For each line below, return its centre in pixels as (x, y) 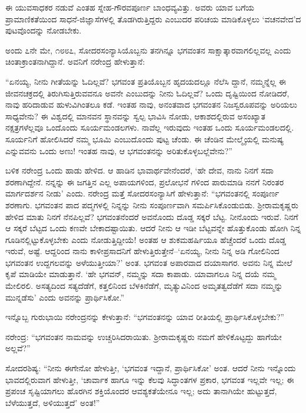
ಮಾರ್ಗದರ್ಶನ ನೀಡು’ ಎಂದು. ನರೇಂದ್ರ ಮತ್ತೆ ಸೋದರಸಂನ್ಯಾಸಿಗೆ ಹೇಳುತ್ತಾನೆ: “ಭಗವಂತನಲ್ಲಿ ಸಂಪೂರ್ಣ (142, 193)
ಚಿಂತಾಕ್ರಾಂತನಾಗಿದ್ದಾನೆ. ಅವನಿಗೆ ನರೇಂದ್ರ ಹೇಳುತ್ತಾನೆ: (75, 61)
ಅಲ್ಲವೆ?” (18, 348)
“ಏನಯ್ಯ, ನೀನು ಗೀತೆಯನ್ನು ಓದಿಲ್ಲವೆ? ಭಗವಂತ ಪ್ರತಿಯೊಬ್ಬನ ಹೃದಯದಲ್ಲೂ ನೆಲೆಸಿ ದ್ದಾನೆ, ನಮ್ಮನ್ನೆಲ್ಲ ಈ (146, 81)
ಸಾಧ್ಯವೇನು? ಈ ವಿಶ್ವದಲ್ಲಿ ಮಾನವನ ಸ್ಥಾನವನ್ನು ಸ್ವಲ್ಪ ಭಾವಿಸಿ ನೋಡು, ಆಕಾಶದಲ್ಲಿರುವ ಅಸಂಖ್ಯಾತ (135, 116)
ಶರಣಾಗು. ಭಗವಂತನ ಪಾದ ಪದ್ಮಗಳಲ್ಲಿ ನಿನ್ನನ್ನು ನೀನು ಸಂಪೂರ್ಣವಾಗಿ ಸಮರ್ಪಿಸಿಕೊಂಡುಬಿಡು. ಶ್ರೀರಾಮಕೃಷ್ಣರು (152, 204)
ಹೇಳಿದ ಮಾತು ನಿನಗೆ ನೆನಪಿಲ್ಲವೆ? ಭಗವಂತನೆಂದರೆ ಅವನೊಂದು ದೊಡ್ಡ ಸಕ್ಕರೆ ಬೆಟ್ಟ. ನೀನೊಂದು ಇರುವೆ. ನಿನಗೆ (152, 216)
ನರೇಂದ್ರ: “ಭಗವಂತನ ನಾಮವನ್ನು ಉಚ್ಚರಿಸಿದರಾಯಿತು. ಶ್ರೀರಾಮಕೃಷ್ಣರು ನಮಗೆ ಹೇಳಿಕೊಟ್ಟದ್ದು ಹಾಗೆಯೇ (144, 336)
